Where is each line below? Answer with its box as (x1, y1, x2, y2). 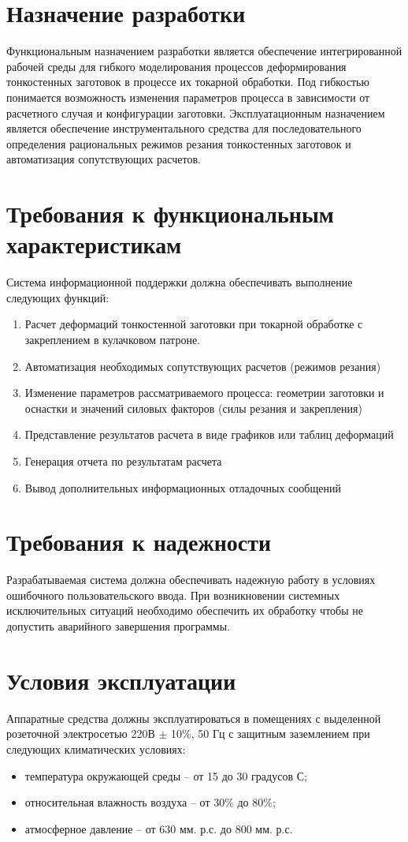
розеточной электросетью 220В (6, 725, 155, 742)
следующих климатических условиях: (6, 740, 186, 757)
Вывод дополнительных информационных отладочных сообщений (24, 479, 341, 496)
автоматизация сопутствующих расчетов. (6, 151, 201, 167)
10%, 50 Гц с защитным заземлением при (171, 725, 370, 742)
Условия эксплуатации (6, 664, 236, 696)
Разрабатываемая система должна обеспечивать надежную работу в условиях (6, 571, 376, 588)
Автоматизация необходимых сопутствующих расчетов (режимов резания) (24, 357, 381, 374)
